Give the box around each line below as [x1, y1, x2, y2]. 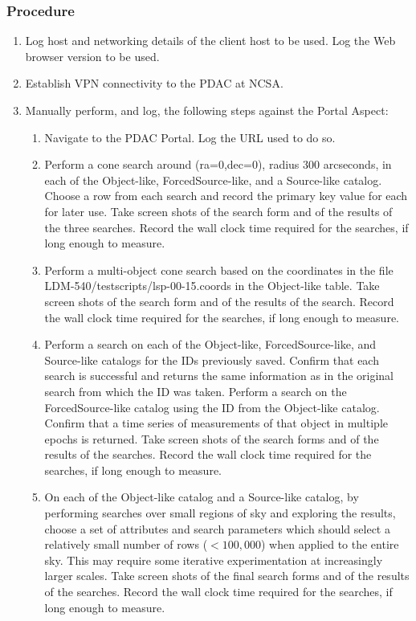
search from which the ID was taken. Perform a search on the [44, 382, 347, 399]
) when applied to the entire [260, 536, 399, 553]
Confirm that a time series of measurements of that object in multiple [44, 415, 388, 431]
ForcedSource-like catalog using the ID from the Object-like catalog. [44, 398, 380, 415]
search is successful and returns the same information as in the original [44, 367, 394, 384]
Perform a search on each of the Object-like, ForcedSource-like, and [44, 336, 377, 353]
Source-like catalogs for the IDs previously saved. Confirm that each [44, 351, 379, 368]
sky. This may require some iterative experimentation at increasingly [44, 551, 383, 568]
